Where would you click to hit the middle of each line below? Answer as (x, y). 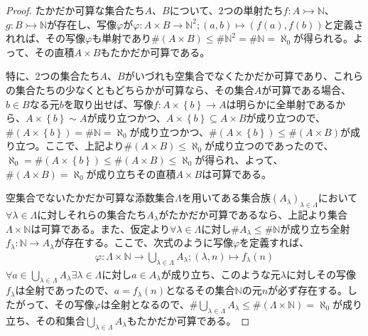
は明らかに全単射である (281, 104)
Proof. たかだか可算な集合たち (75, 10)
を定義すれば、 (275, 242)
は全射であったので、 (65, 290)
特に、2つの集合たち (53, 76)
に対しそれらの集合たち (92, 214)
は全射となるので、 (145, 304)
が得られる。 (324, 38)
